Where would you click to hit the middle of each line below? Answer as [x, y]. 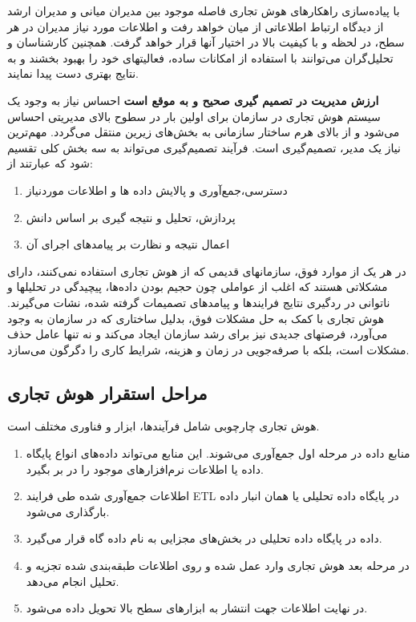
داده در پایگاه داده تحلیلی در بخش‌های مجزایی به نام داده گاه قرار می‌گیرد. [204, 538]
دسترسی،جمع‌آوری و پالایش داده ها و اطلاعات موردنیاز [157, 190]
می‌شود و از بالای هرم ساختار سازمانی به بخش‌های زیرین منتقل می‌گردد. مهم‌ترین [204, 132]
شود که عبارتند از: [50, 163]
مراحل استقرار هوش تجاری [107, 392]
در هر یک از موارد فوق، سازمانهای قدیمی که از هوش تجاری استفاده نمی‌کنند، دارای [207, 271]
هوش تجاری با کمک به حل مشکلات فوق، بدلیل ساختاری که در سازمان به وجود [196, 318]
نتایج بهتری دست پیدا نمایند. [73, 73]
